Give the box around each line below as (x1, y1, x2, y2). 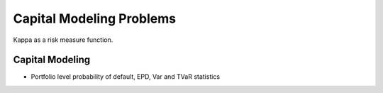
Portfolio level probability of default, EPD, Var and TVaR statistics (30, 72, 220, 81)
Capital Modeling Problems (13, 11, 177, 26)
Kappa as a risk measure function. (13, 35, 113, 44)
